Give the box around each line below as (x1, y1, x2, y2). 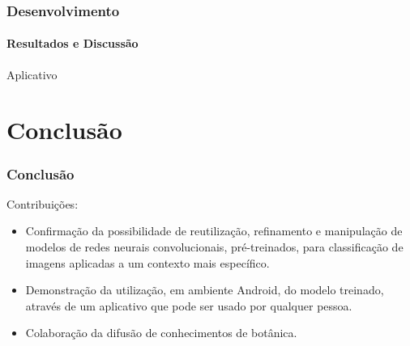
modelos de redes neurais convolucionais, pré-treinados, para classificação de (25, 238, 404, 255)
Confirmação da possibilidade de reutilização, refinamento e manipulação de (25, 222, 403, 239)
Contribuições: (6, 195, 79, 212)
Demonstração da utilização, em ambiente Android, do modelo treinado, (25, 281, 384, 298)
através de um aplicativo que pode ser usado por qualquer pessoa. (25, 297, 352, 314)
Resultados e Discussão (6, 35, 139, 52)
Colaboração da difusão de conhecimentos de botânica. (25, 324, 297, 341)
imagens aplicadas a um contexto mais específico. (25, 254, 270, 271)
